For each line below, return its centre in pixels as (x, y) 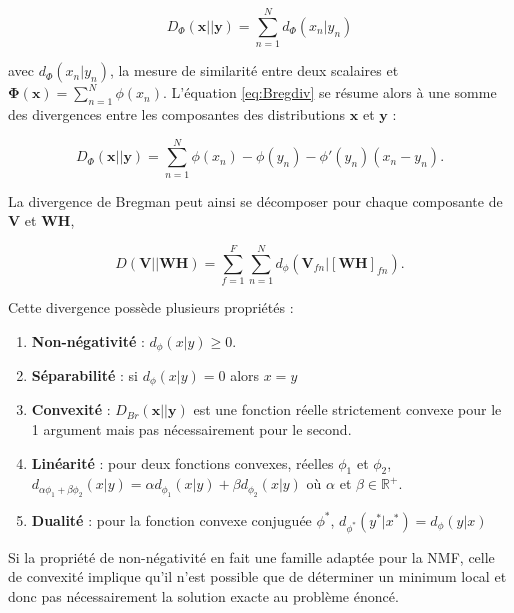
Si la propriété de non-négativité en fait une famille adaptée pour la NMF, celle (251, 556)
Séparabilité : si (84, 375)
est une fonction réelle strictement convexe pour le (347, 409)
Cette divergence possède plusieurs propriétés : (151, 306)
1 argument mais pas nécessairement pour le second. (191, 429)
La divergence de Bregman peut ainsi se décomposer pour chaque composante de (255, 200)
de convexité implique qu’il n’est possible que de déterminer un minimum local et (257, 576)
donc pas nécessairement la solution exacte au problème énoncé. (203, 595)
